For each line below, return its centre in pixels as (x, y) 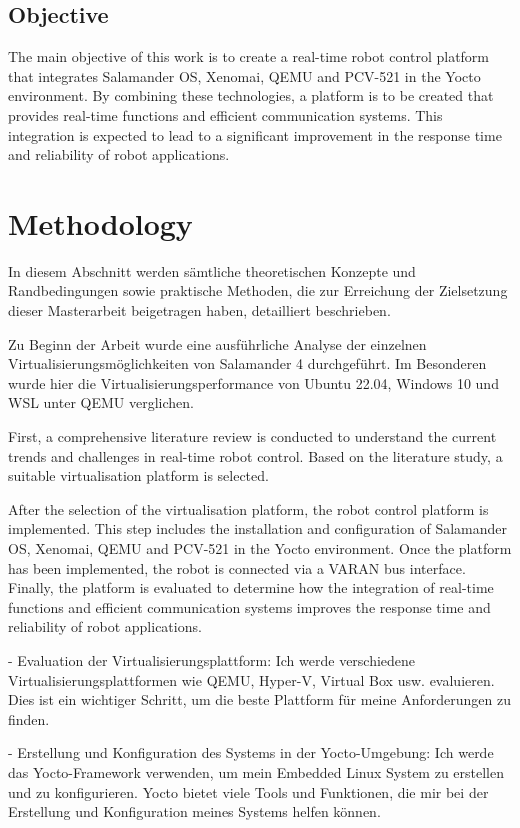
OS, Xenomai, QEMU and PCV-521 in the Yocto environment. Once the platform (260, 548)
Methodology (100, 222)
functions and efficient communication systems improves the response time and (249, 606)
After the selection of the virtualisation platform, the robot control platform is (248, 508)
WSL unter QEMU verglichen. (101, 402)
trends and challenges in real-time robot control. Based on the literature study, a (255, 455)
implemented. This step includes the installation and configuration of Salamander (257, 528)
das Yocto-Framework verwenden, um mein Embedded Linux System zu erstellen (256, 771)
